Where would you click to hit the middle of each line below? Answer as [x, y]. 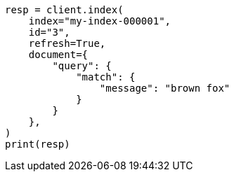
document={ [58, 55]
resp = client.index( [64, 10]
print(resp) [38, 144]
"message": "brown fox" [165, 88]
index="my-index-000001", [100, 21]
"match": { [106, 77]
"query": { [82, 66]
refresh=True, [67, 43]
